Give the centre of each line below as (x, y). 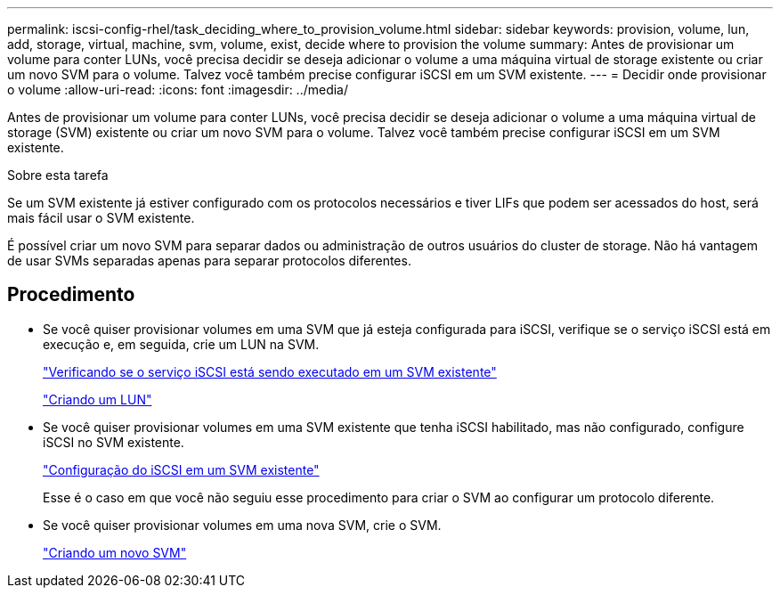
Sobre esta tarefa (58, 175)
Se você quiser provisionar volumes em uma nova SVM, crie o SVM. (242, 525)
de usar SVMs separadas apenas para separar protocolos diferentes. (209, 261)
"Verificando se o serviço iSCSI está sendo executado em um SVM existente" (270, 371)
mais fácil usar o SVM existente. (101, 218)
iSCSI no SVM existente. (114, 442)
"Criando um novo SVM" (115, 552)
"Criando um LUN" (97, 399)
